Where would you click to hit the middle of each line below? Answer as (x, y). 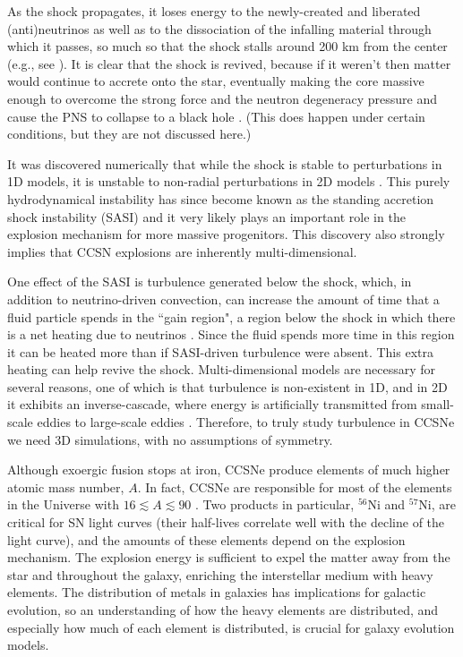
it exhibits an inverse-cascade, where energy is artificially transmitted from (212, 404)
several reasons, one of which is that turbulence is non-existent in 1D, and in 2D (227, 386)
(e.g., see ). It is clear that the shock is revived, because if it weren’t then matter (229, 63)
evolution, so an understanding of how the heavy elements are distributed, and (223, 610)
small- (437, 404)
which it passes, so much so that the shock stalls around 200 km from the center (227, 46)
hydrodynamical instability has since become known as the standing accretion (221, 198)
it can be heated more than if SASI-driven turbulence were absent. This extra (220, 351)
